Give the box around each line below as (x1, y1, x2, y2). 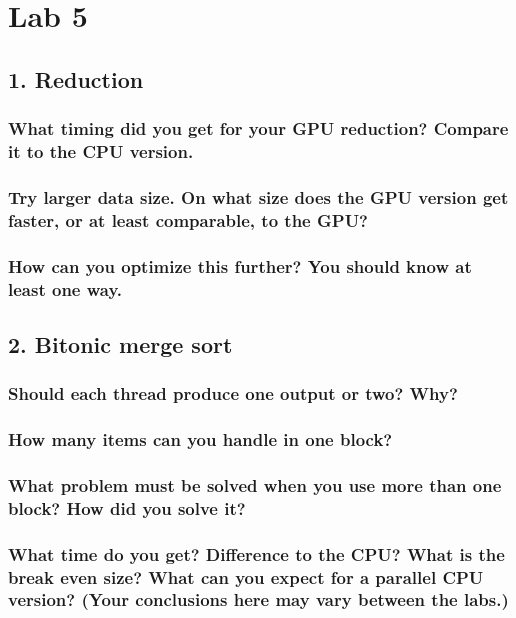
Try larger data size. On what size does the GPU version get (8, 184, 509, 209)
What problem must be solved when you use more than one (8, 472, 502, 497)
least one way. (8, 276, 123, 301)
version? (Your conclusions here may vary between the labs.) (8, 587, 509, 612)
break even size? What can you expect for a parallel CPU (8, 564, 484, 589)
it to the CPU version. (8, 139, 194, 163)
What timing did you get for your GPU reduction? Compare (8, 116, 509, 141)
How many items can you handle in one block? (8, 427, 393, 451)
